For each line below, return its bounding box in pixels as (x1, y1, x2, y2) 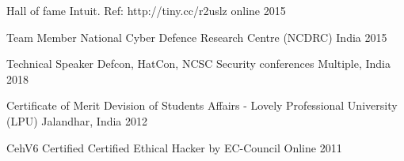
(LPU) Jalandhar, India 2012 (6, 112, 148, 129)
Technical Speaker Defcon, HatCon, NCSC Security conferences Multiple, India (6, 55, 391, 72)
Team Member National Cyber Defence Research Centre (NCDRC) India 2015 (6, 28, 387, 45)
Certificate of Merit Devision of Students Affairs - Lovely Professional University (6, 97, 398, 114)
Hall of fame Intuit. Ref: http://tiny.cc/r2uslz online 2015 (6, 2, 286, 18)
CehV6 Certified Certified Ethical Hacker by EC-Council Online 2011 (6, 139, 342, 155)
